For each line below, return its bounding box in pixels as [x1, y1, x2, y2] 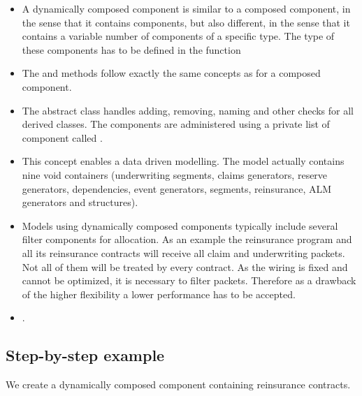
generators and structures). [22, 195, 138, 210]
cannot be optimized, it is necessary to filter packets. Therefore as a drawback [22, 273, 356, 288]
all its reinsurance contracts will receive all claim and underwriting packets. [22, 245, 345, 260]
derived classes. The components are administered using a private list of [22, 117, 330, 131]
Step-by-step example [6, 344, 165, 366]
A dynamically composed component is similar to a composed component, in [22, 1, 351, 15]
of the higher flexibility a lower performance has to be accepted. [22, 286, 296, 301]
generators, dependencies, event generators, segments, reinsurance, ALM [22, 181, 332, 196]
